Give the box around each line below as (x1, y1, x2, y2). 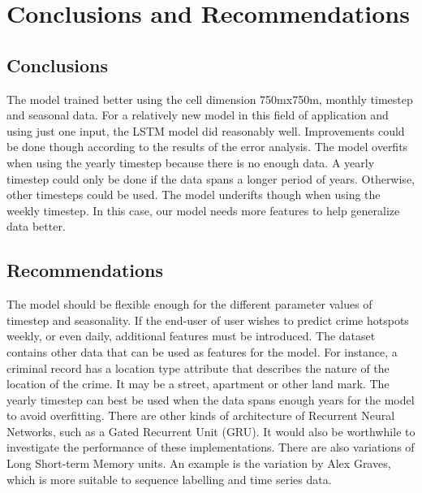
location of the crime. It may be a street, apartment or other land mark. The (6, 375, 390, 392)
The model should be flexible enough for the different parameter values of (6, 296, 372, 313)
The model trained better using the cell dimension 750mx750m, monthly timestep (6, 90, 413, 107)
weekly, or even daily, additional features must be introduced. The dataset (6, 327, 376, 344)
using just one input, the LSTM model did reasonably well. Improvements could (6, 122, 405, 139)
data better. (6, 218, 66, 235)
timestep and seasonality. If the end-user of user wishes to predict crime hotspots (6, 311, 409, 328)
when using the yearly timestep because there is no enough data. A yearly (6, 154, 375, 171)
